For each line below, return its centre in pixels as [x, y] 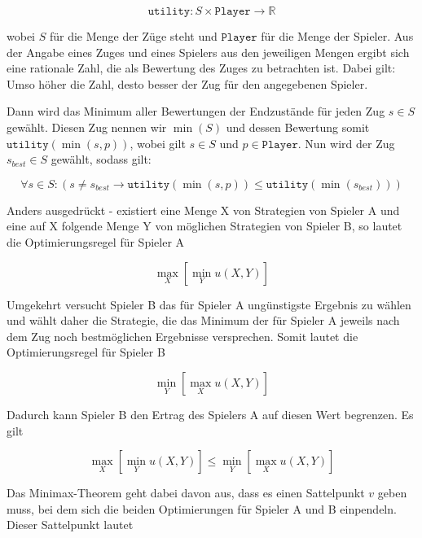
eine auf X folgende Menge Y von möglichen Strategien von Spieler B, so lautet [204, 226]
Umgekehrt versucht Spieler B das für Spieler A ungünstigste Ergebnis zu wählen [209, 304]
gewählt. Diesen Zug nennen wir [87, 127]
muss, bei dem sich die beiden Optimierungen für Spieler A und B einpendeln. [202, 508]
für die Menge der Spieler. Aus [337, 36]
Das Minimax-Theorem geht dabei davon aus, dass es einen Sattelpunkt [186, 493]
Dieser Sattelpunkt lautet [70, 525]
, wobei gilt [158, 143]
